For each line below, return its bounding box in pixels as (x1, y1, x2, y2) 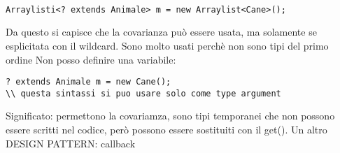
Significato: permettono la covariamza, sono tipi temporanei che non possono (6, 108, 335, 123)
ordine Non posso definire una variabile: (6, 52, 176, 66)
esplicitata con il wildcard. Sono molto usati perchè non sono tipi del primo (6, 38, 329, 52)
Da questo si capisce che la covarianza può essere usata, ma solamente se (6, 24, 317, 39)
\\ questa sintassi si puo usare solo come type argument (6, 88, 281, 99)
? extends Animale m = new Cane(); (6, 77, 171, 87)
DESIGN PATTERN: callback (6, 136, 136, 150)
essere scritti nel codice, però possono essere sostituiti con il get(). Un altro (6, 122, 327, 136)
